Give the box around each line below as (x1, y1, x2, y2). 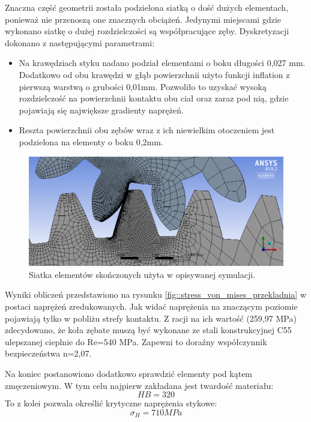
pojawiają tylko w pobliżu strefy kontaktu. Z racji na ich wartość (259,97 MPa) (5, 312, 297, 324)
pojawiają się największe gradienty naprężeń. (19, 103, 184, 116)
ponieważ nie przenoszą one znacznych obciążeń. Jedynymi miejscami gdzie (5, 13, 281, 25)
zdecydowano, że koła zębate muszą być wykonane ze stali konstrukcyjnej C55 (5, 324, 292, 336)
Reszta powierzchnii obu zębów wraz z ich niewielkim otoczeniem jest (19, 124, 275, 136)
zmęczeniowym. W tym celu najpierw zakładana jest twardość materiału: (5, 379, 274, 391)
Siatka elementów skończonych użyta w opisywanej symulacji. (29, 268, 256, 280)
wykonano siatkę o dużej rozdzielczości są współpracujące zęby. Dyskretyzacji (5, 25, 289, 37)
